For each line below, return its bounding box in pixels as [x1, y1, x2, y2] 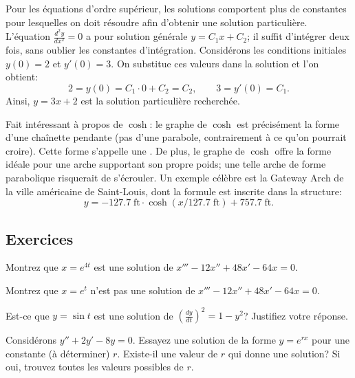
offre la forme [275, 143, 332, 157]
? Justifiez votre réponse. [243, 308, 348, 322]
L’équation [6, 29, 51, 43]
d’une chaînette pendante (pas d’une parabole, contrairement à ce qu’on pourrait [6, 130, 347, 144]
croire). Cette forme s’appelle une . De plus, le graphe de [6, 143, 245, 157]
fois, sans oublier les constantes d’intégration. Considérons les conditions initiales [6, 43, 347, 57]
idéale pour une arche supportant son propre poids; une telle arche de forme [6, 157, 326, 171]
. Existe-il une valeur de [117, 346, 218, 360]
